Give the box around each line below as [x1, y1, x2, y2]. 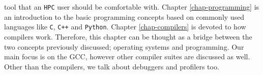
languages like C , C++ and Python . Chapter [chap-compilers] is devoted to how [4, 21, 246, 32]
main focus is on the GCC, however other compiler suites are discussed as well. [4, 51, 250, 62]
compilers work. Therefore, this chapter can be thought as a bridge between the [4, 31, 252, 42]
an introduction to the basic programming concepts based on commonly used [4, 11, 245, 22]
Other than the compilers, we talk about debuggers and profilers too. [4, 61, 219, 71]
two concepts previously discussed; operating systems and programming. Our [4, 41, 244, 52]
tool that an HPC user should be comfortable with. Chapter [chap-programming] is [4, 2, 259, 12]
